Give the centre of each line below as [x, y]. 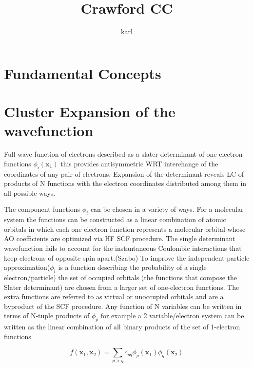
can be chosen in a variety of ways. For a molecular [167, 209]
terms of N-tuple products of [47, 316]
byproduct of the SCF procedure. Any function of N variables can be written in [123, 306]
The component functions [42, 209]
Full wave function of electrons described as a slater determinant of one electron [123, 154]
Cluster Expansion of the [90, 112]
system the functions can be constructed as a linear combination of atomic [115, 219]
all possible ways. [30, 193]
